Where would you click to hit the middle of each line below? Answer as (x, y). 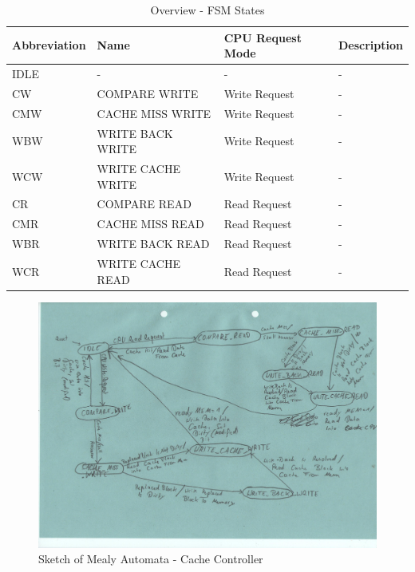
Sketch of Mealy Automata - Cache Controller (151, 559)
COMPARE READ (144, 204)
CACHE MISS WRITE (154, 113)
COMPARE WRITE (148, 93)
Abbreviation (49, 45)
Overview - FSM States (207, 10)
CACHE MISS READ (150, 224)
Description (370, 45)
